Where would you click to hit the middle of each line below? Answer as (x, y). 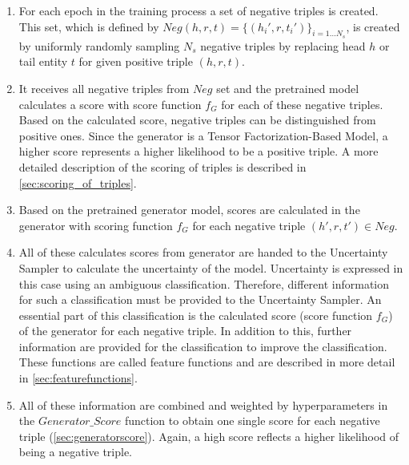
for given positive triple (136, 61)
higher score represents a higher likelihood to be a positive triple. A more (198, 151)
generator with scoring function (96, 225)
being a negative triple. (76, 452)
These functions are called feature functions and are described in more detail (207, 362)
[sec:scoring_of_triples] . (78, 182)
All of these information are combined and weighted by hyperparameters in (203, 404)
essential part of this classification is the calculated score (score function (196, 315)
